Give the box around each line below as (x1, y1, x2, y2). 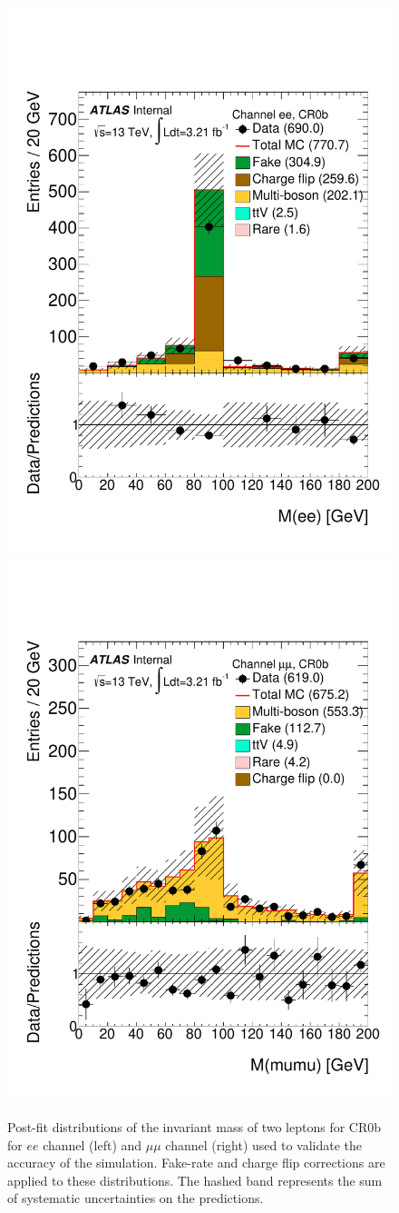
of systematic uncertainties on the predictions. (7, 1188, 264, 1208)
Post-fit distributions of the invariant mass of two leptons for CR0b (7, 1118, 382, 1137)
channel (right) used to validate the (165, 1135, 363, 1154)
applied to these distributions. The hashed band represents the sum (7, 1170, 383, 1189)
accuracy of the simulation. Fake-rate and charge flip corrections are (7, 1153, 385, 1172)
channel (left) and (43, 1135, 142, 1154)
